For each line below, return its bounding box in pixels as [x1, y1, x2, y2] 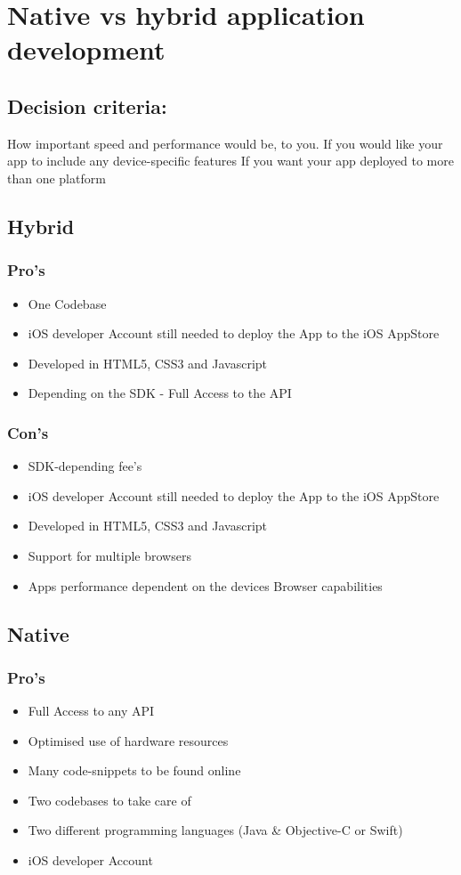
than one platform [7, 168, 106, 187]
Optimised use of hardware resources [28, 731, 229, 749]
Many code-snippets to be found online [28, 761, 241, 780]
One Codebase [28, 294, 107, 312]
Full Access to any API [28, 701, 155, 720]
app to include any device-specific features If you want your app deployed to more [7, 151, 454, 170]
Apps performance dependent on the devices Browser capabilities [28, 576, 383, 595]
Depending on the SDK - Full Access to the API [28, 384, 292, 402]
